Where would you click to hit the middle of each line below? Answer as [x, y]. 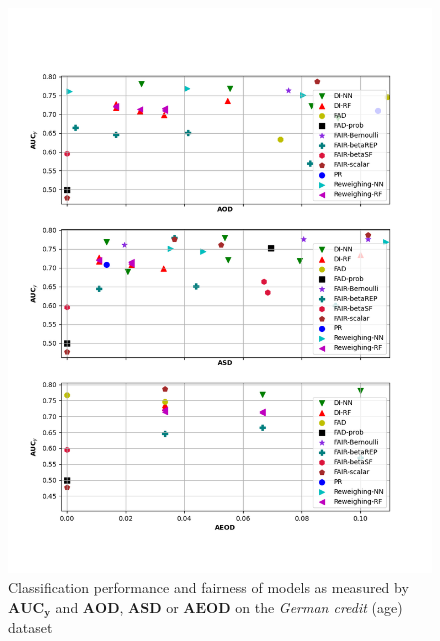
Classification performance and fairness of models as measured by [208, 586]
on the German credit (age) [319, 606]
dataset [30, 626]
